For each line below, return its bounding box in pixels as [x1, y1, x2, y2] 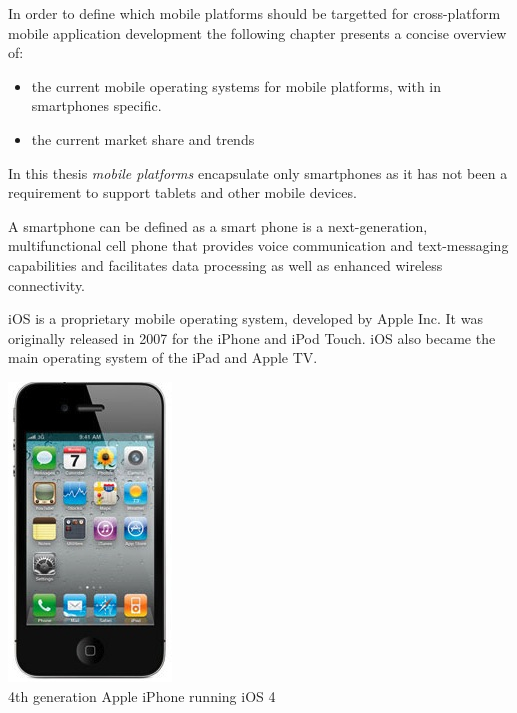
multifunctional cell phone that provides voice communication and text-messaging [8, 235, 509, 256]
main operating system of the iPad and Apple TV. [8, 347, 318, 368]
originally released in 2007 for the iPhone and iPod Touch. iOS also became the [8, 327, 496, 348]
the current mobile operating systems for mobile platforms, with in [31, 75, 442, 96]
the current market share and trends [31, 128, 255, 149]
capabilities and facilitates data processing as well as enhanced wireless [8, 254, 443, 275]
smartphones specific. [31, 95, 162, 116]
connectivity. [8, 274, 86, 295]
